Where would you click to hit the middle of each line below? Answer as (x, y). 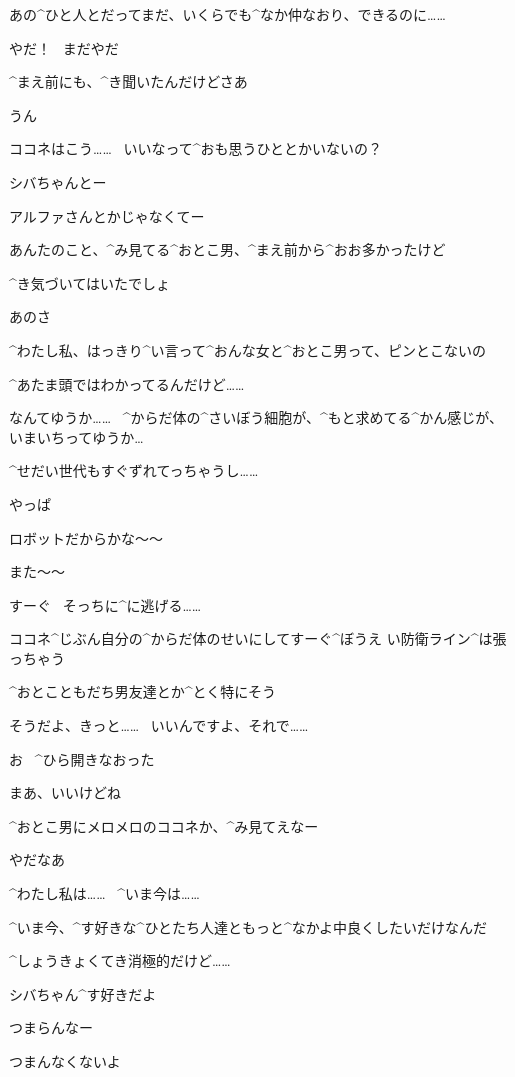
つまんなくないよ (65, 1061)
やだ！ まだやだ (64, 47)
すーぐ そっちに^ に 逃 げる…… (105, 604)
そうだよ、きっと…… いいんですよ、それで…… (159, 725)
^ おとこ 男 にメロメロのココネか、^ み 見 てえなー (164, 825)
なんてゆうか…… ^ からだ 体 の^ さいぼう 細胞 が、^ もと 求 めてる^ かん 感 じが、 (256, 417)
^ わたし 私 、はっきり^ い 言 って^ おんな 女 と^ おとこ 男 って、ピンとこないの (248, 349)
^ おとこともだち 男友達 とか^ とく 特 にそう (142, 691)
